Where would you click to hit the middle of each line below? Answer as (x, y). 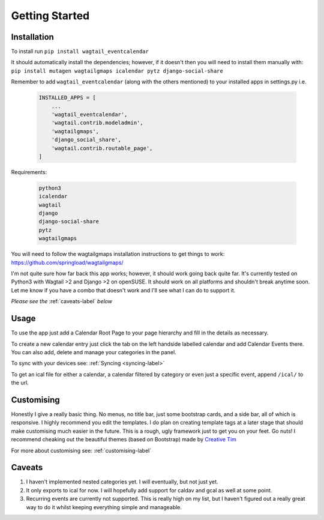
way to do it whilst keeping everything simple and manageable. (104, 507)
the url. (20, 383)
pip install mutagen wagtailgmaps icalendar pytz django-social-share (117, 71)
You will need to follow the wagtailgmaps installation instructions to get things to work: (118, 254)
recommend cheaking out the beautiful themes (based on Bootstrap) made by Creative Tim (124, 440)
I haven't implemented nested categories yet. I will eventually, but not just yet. (122, 482)
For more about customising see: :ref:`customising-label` (81, 450)
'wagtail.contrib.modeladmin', (97, 123)
